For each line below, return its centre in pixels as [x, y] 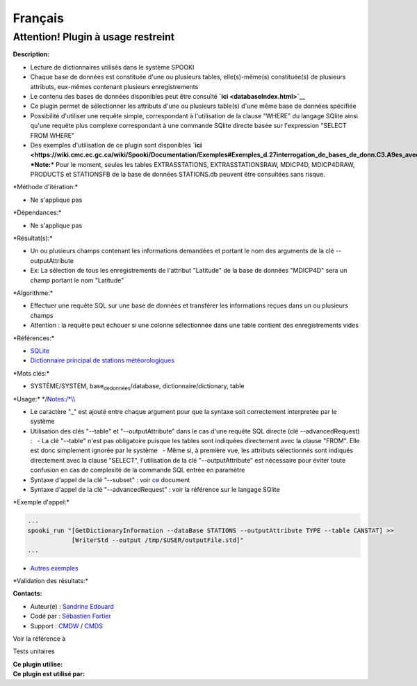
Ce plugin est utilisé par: [49, 674]
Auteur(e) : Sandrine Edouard [72, 606]
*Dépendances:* [37, 213]
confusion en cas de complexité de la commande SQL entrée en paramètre [138, 470]
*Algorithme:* [33, 293]
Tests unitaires [34, 651]
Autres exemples [55, 568]
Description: [31, 54]
